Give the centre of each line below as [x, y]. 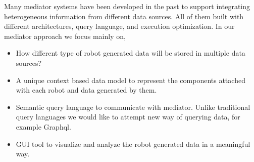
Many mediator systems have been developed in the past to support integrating [127, 6]
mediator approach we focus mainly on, [65, 36]
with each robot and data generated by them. [86, 90]
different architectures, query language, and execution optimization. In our [119, 26]
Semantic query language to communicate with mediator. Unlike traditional [133, 107]
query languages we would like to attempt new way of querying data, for [128, 117]
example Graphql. [43, 126]
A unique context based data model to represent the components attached [131, 80]
